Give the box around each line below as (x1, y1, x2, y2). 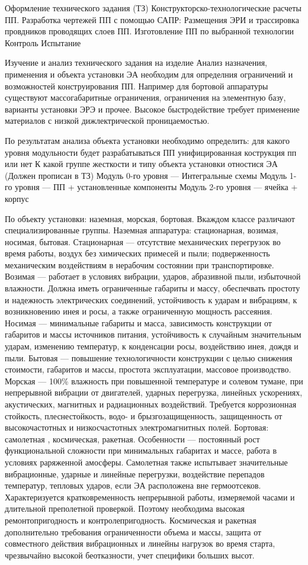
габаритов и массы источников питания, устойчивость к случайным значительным (5, 328, 301, 341)
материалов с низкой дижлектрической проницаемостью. (5, 114, 210, 127)
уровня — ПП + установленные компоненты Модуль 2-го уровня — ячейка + (15, 181, 298, 193)
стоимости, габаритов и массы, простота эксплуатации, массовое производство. (5, 363, 291, 375)
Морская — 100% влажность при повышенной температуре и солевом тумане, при (5, 374, 303, 387)
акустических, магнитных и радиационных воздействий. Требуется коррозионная (5, 398, 297, 410)
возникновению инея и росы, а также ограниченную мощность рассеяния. (5, 305, 272, 317)
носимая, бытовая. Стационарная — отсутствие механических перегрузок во (5, 235, 281, 248)
